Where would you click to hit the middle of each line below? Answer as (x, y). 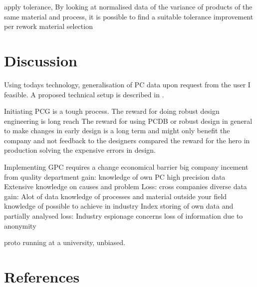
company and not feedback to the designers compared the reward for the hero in (127, 140)
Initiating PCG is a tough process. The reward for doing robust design (112, 111)
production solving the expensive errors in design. (80, 150)
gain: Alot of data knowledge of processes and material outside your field (116, 196)
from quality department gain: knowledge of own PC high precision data (115, 176)
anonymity (20, 225)
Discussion (41, 60)
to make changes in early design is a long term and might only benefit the (117, 131)
